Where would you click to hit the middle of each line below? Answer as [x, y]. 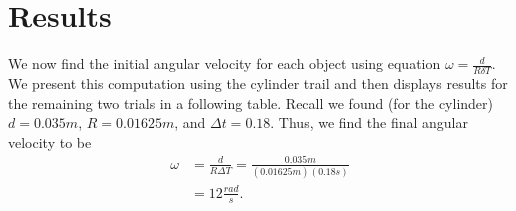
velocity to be [50, 141]
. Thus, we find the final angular [369, 122]
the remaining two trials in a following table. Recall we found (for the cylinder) [251, 102]
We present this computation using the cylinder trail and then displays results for [258, 82]
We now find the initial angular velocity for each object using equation [224, 63]
